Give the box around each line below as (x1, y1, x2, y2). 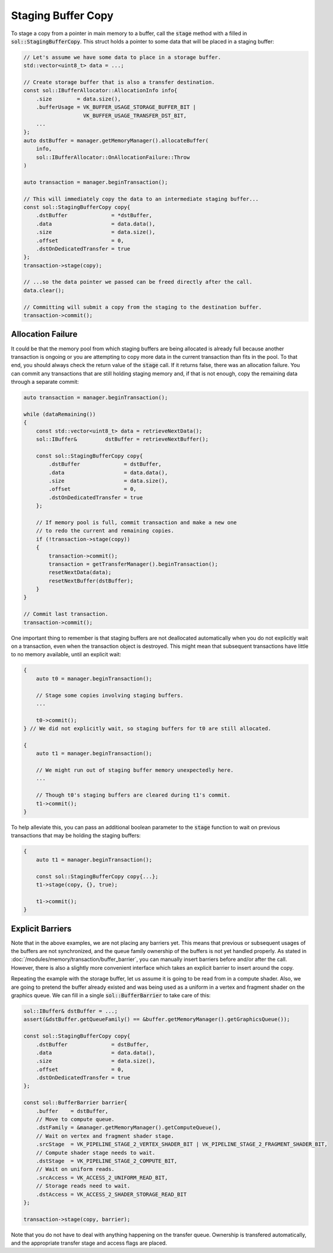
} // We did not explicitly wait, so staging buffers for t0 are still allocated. (23, 725, 272, 732)
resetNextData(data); (48, 569, 112, 576)
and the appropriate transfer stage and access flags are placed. (11, 1239, 168, 1246)
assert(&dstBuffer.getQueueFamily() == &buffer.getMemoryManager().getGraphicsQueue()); (23, 1016, 291, 1023)
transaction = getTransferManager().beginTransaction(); (48, 560, 218, 568)
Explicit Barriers (11, 923, 72, 934)
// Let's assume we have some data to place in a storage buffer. (23, 54, 221, 61)
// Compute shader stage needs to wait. (36, 1149, 156, 1156)
